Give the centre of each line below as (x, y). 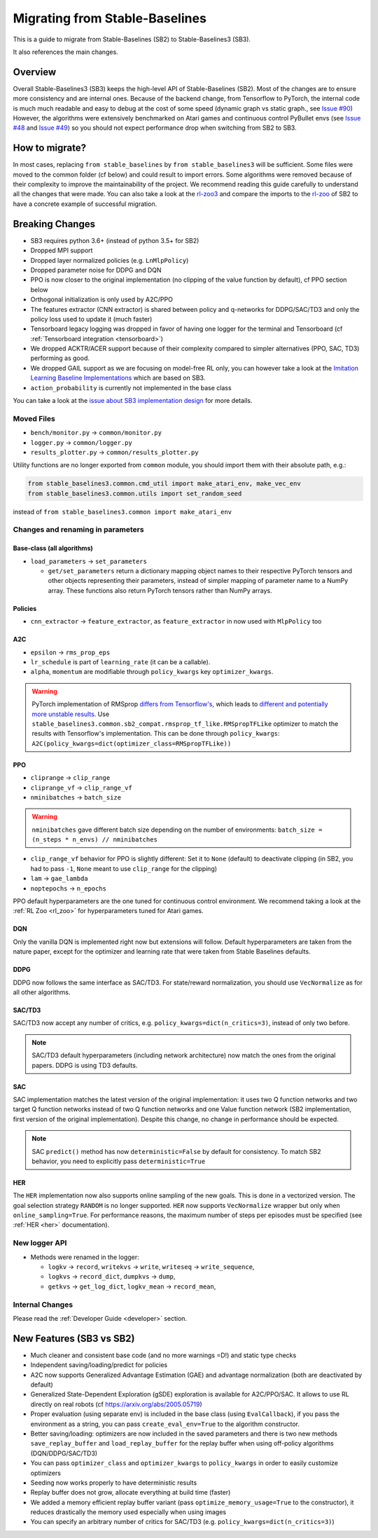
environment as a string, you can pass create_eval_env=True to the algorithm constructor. (165, 1424)
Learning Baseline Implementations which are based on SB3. (118, 378)
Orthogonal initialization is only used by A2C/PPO (101, 300)
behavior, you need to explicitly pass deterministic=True (119, 1161)
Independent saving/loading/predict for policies (99, 1365)
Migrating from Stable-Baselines (110, 18)
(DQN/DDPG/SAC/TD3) (64, 1453)
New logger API (40, 1243)
